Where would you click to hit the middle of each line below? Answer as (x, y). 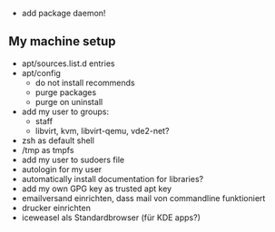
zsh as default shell (58, 140)
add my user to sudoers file (73, 159)
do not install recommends (85, 82)
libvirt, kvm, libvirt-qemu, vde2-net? (102, 130)
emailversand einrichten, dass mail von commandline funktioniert (143, 198)
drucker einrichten (56, 208)
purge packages (66, 92)
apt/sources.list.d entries (68, 63)
